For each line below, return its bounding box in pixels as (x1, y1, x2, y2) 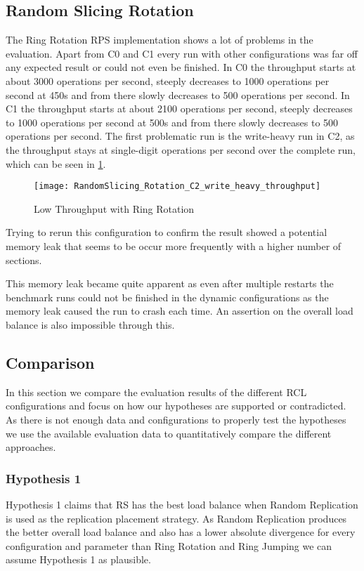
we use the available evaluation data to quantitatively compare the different (6, 426, 332, 440)
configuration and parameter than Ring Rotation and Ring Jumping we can (6, 538, 332, 553)
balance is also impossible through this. (6, 317, 175, 332)
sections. (6, 252, 42, 267)
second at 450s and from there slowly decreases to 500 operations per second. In (6, 87, 350, 102)
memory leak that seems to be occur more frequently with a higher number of (6, 238, 342, 253)
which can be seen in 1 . (6, 156, 106, 171)
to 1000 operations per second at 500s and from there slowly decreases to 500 (6, 114, 339, 129)
